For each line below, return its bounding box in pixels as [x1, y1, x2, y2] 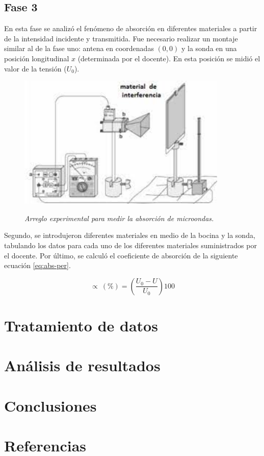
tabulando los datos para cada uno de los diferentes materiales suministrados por [4, 239, 257, 250]
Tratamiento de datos [4, 315, 158, 335]
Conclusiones [4, 395, 97, 416]
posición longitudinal [4, 53, 69, 63]
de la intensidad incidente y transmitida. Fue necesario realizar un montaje [4, 33, 238, 43]
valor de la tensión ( [4, 63, 67, 74]
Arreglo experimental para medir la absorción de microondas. [24, 212, 214, 223]
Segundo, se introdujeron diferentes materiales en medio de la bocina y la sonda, [4, 230, 255, 241]
